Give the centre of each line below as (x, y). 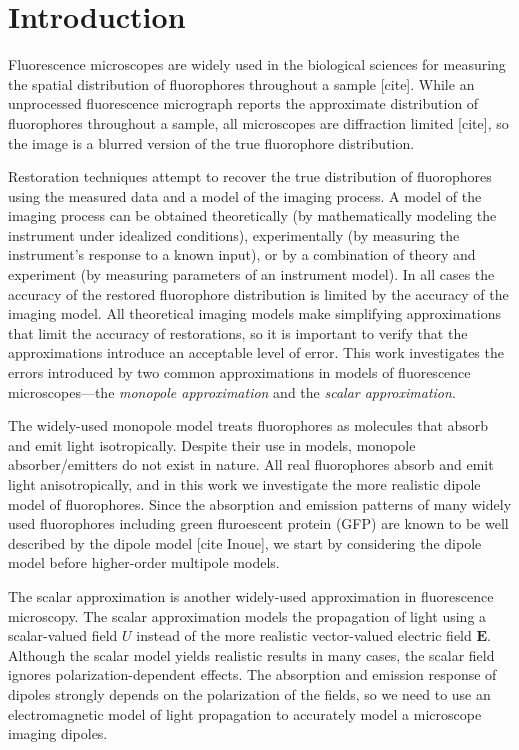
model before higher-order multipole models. (144, 562)
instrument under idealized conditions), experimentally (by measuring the (234, 234)
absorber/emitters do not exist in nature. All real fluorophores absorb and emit (251, 464)
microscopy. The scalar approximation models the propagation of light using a (247, 615)
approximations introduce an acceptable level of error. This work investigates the (256, 352)
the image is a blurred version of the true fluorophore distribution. (211, 142)
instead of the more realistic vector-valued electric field (304, 635)
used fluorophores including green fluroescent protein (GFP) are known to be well (258, 523)
